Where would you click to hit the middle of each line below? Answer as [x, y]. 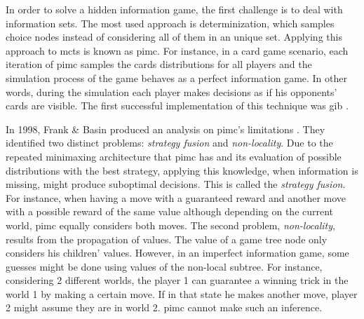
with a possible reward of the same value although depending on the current [170, 211]
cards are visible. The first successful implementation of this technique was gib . [177, 106]
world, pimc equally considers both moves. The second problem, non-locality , [170, 225]
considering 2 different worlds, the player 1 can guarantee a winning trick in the [177, 280]
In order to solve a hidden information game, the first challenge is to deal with [174, 9]
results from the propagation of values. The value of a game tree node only [167, 239]
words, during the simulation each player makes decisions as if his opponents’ [171, 91]
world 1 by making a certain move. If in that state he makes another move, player [182, 293]
